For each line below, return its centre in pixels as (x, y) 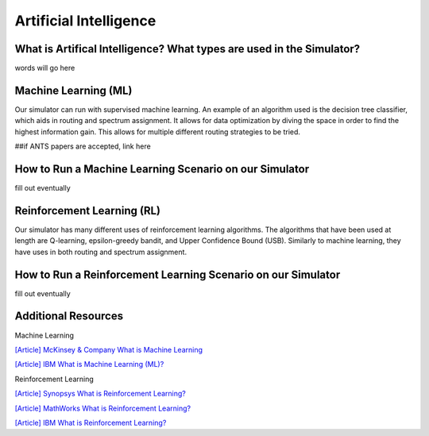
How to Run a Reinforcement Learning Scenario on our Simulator (178, 274)
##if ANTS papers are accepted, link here (83, 146)
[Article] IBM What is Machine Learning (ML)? (89, 365)
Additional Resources (69, 316)
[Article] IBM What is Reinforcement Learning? (91, 422)
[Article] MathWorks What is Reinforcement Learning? (102, 408)
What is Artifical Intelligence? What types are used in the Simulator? (187, 49)
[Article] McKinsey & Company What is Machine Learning (108, 349)
